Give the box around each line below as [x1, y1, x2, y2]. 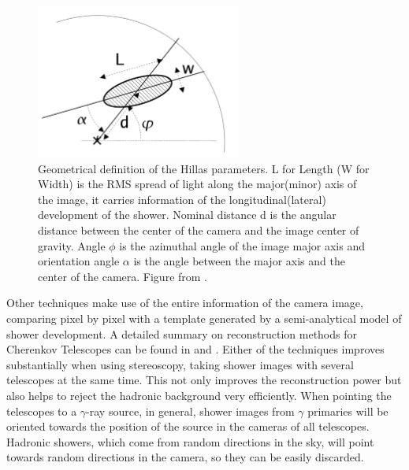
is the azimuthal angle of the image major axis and [119, 237, 365, 254]
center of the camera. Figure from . [38, 268, 208, 284]
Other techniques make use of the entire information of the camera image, [6, 294, 363, 311]
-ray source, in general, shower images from [86, 402, 295, 419]
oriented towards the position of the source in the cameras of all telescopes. [6, 418, 370, 435]
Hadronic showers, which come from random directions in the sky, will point [6, 433, 374, 450]
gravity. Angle [38, 237, 106, 254]
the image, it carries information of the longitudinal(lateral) [38, 191, 326, 207]
